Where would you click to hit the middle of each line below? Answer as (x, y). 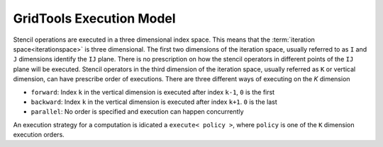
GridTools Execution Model (95, 18)
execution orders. (39, 135)
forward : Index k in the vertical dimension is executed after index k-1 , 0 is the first (153, 92)
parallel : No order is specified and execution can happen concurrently (137, 112)
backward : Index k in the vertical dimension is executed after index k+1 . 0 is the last (154, 102)
